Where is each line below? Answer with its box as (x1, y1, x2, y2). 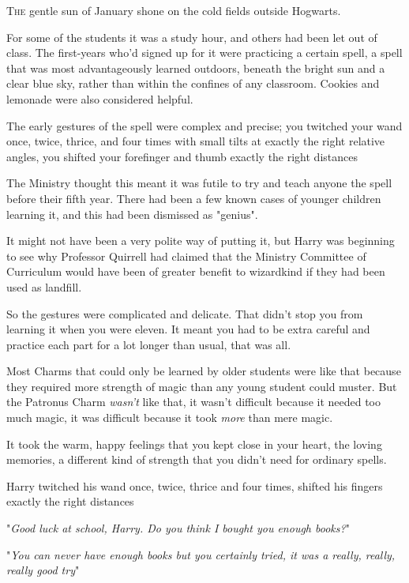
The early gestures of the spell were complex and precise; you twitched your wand (6, 117, 403, 134)
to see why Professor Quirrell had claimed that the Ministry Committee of (6, 247, 366, 264)
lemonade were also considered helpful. (6, 90, 193, 107)
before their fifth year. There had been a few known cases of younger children (6, 190, 381, 206)
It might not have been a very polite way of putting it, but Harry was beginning (6, 232, 395, 249)
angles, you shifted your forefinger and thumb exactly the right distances (6, 148, 358, 164)
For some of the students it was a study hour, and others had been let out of (6, 28, 377, 45)
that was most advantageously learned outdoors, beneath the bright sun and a (6, 59, 385, 76)
